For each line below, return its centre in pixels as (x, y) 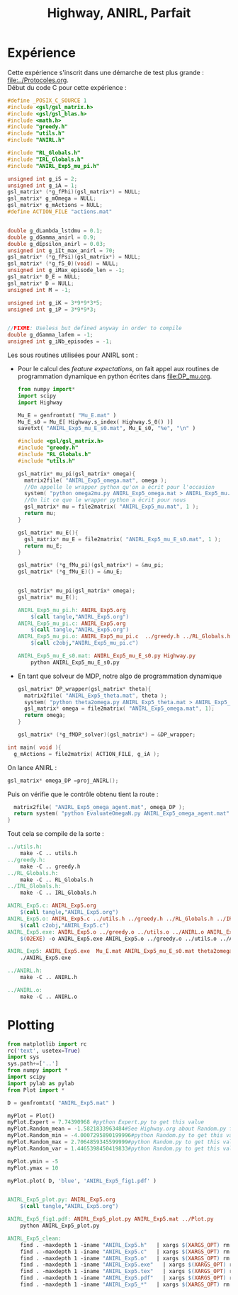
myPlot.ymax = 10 (33, 1168)
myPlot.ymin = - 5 (33, 1161)
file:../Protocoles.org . (38, 80)
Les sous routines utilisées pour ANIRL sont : (73, 355)
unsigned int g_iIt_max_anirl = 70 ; (61, 250)
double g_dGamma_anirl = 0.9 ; (52, 237)
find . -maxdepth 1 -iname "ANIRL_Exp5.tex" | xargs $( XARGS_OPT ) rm (128, 1272)
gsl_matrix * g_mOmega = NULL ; (52, 199)
